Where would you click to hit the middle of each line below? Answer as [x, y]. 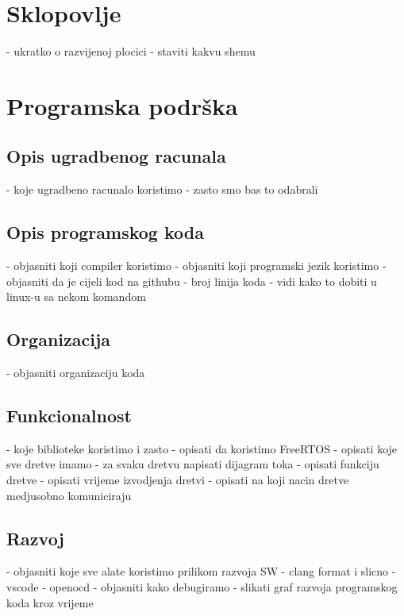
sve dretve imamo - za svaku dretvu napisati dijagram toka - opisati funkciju [193, 464]
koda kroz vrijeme [50, 602]
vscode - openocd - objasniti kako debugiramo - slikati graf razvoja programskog [202, 587]
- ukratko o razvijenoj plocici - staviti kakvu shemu [131, 51]
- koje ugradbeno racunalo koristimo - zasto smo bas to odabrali [162, 189]
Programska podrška [122, 105]
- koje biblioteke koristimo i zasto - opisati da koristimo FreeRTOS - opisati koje [202, 448]
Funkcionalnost [69, 416]
